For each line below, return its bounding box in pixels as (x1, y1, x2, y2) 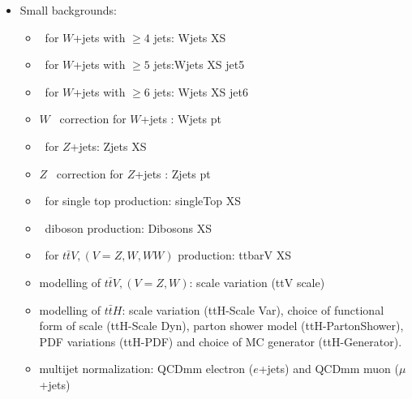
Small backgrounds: (19, 2, 117, 18)
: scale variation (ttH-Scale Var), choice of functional (122, 301, 384, 318)
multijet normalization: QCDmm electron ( (39, 360, 254, 377)
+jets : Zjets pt (135, 165, 211, 182)
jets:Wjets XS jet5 (153, 56, 245, 73)
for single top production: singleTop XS (45, 192, 241, 209)
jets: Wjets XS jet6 (153, 83, 248, 100)
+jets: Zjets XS (70, 137, 147, 154)
